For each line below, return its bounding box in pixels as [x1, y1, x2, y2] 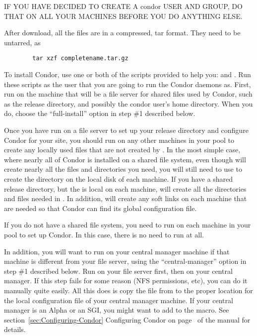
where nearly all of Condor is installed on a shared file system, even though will [4, 154, 246, 164]
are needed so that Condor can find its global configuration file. [4, 203, 197, 213]
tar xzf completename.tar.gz [32, 55, 128, 62]
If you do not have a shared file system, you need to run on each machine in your [4, 220, 251, 230]
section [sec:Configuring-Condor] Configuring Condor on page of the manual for [4, 314, 251, 325]
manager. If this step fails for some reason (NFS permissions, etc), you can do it [4, 275, 248, 286]
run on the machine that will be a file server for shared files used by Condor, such [4, 89, 253, 99]
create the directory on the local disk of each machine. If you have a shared [4, 173, 233, 184]
